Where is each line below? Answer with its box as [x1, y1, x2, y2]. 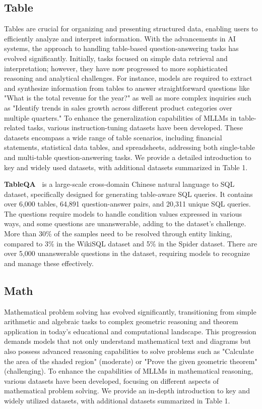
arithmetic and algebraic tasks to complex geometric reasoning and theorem [4, 316, 238, 327]
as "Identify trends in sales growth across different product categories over [4, 102, 232, 113]
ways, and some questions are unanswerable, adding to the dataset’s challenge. [4, 218, 246, 229]
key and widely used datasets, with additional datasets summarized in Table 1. [4, 162, 248, 172]
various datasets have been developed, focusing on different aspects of [4, 375, 219, 386]
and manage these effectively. [4, 258, 94, 268]
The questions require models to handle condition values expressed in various [4, 208, 242, 219]
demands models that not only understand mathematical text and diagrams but [4, 336, 251, 346]
